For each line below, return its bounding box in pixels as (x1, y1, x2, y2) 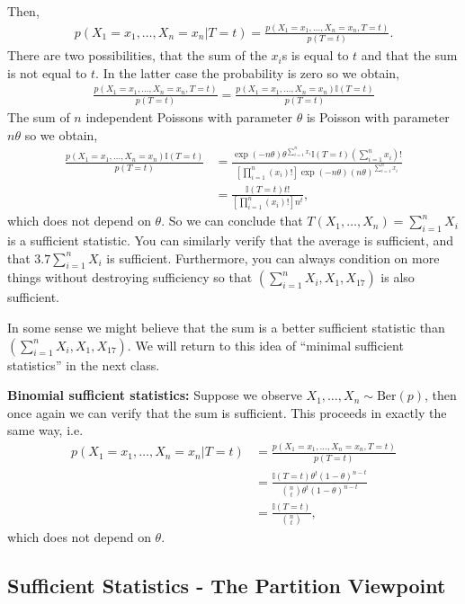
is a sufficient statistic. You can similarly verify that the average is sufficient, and (7, 231, 454, 250)
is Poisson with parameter (306, 108, 450, 127)
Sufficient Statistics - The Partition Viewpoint (7, 572, 446, 600)
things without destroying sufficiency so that (7, 268, 253, 287)
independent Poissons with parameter (85, 108, 292, 127)
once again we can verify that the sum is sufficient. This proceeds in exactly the (7, 403, 447, 422)
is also (380, 268, 415, 287)
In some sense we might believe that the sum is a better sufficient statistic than (7, 318, 445, 337)
